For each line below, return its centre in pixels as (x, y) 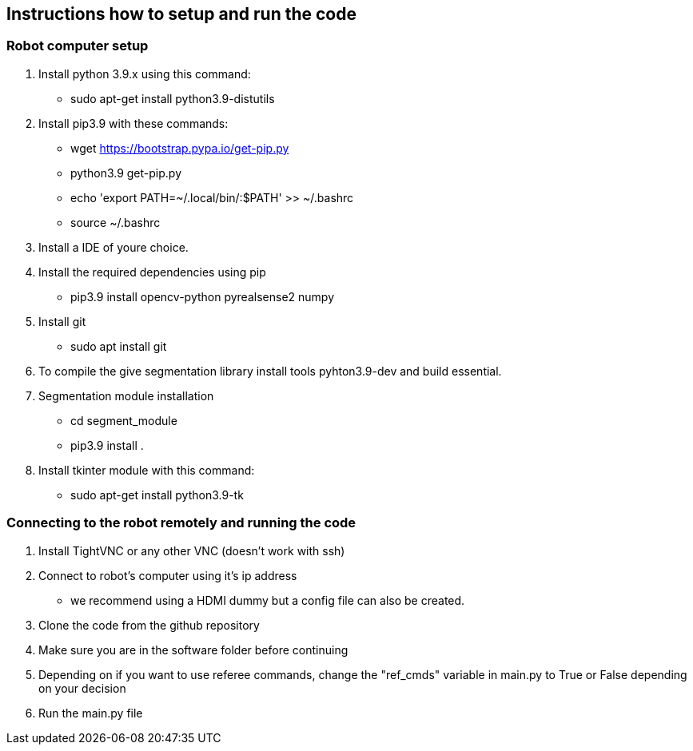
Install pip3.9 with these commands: (133, 123)
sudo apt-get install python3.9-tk (157, 495)
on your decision (82, 688)
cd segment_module (124, 420)
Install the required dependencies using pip (152, 272)
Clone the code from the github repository (149, 625)
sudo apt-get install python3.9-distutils (173, 98)
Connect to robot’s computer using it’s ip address (168, 575)
